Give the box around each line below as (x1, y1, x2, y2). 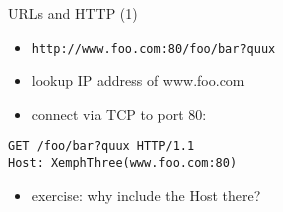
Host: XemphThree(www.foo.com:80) (8, 156, 238, 171)
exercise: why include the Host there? (31, 184, 261, 205)
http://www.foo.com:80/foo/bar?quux (31, 41, 276, 56)
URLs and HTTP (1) (8, 3, 138, 23)
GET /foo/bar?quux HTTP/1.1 (8, 139, 195, 154)
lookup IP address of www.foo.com (31, 70, 245, 91)
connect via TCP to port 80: (31, 103, 207, 124)
